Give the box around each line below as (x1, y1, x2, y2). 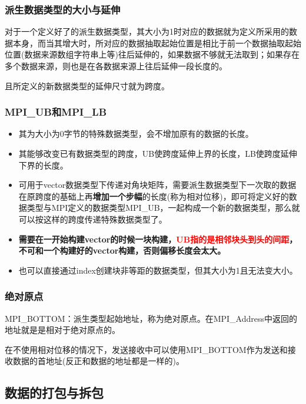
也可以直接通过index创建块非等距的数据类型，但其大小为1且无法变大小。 (18, 264, 298, 276)
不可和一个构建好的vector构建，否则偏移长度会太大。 (18, 244, 226, 257)
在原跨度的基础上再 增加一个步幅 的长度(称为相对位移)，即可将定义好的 (18, 190, 289, 202)
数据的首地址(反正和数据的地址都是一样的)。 (12, 355, 184, 367)
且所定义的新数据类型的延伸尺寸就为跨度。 (5, 79, 169, 92)
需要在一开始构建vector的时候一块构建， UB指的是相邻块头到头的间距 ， (18, 233, 298, 245)
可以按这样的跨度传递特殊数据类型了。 (18, 213, 167, 225)
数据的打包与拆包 (5, 383, 104, 402)
